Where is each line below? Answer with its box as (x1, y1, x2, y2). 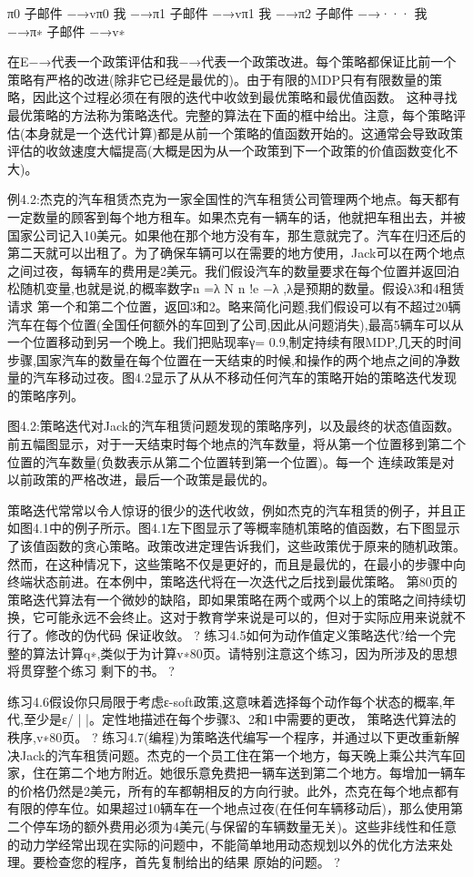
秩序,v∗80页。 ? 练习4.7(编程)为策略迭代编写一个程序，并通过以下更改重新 (7, 727, 447, 746)
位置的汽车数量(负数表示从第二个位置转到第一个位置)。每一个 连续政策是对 (7, 452, 455, 471)
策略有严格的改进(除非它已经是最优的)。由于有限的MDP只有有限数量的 (7, 69, 429, 88)
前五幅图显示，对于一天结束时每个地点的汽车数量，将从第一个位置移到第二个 (7, 434, 466, 454)
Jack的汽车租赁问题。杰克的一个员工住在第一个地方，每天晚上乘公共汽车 (19, 745, 453, 764)
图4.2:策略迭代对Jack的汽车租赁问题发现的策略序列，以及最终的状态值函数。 (7, 416, 460, 435)
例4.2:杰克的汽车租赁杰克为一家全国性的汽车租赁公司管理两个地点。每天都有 (7, 189, 460, 209)
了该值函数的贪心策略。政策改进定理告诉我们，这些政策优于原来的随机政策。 (7, 536, 466, 556)
